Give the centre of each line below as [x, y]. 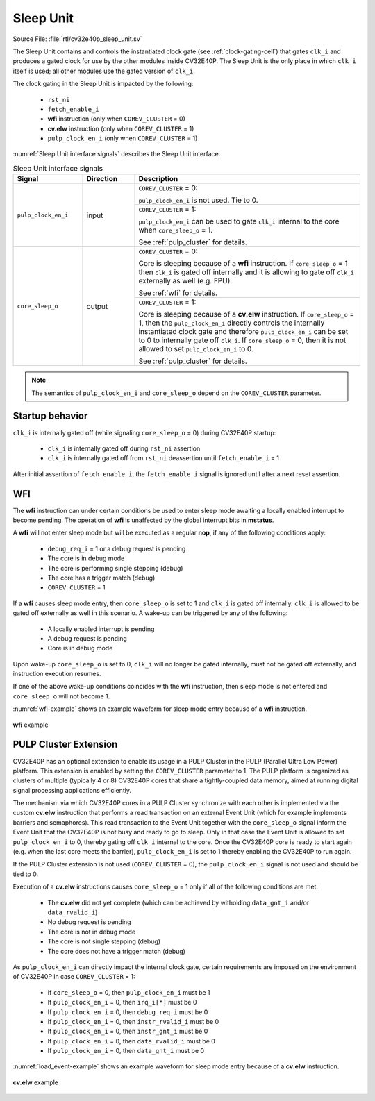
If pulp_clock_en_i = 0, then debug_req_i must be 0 [128, 1012]
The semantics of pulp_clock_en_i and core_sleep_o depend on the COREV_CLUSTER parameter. [176, 393]
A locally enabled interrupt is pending [101, 629]
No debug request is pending [89, 922]
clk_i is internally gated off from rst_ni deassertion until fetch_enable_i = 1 [163, 458]
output [97, 306]
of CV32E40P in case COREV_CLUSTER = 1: [74, 977]
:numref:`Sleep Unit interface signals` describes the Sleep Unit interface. [117, 154]
